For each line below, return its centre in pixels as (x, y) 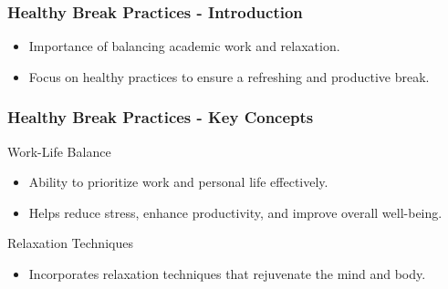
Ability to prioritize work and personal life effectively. (178, 182)
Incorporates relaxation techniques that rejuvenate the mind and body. (227, 274)
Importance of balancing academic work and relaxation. (184, 46)
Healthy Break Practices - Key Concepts (161, 117)
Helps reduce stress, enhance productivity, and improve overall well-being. (235, 212)
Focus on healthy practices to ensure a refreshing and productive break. (229, 76)
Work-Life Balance (59, 151)
